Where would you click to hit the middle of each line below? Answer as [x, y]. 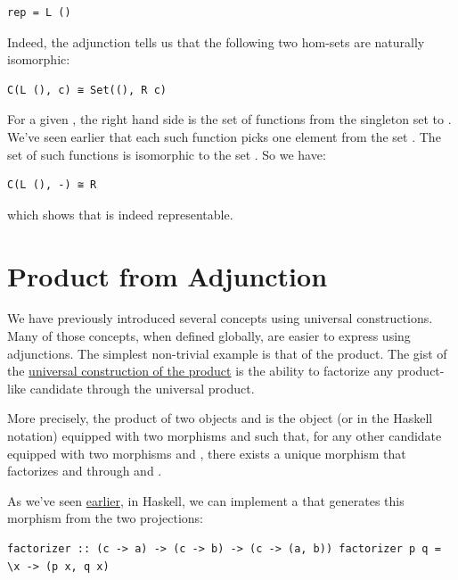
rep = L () [39, 12]
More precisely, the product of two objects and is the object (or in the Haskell [220, 418]
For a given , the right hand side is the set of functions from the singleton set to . [229, 119]
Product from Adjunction [168, 275]
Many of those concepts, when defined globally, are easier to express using [209, 336]
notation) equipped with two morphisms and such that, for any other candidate [225, 436]
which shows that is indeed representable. [120, 214]
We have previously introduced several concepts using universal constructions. [220, 318]
